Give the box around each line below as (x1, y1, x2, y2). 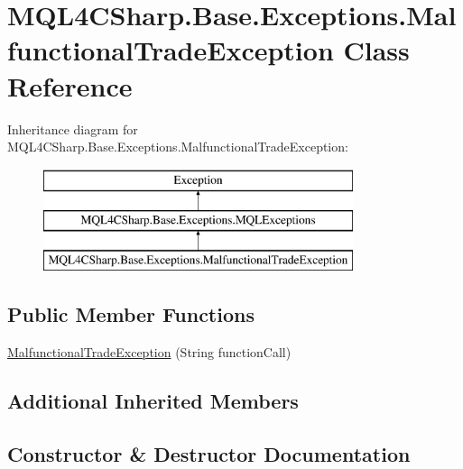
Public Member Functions (7, 300, 255, 328)
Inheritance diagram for (7, 119, 138, 138)
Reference (7, 67, 133, 104)
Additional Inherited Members (7, 386, 299, 414)
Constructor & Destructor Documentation (7, 439, 411, 467)
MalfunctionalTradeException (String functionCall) (7, 342, 292, 361)
